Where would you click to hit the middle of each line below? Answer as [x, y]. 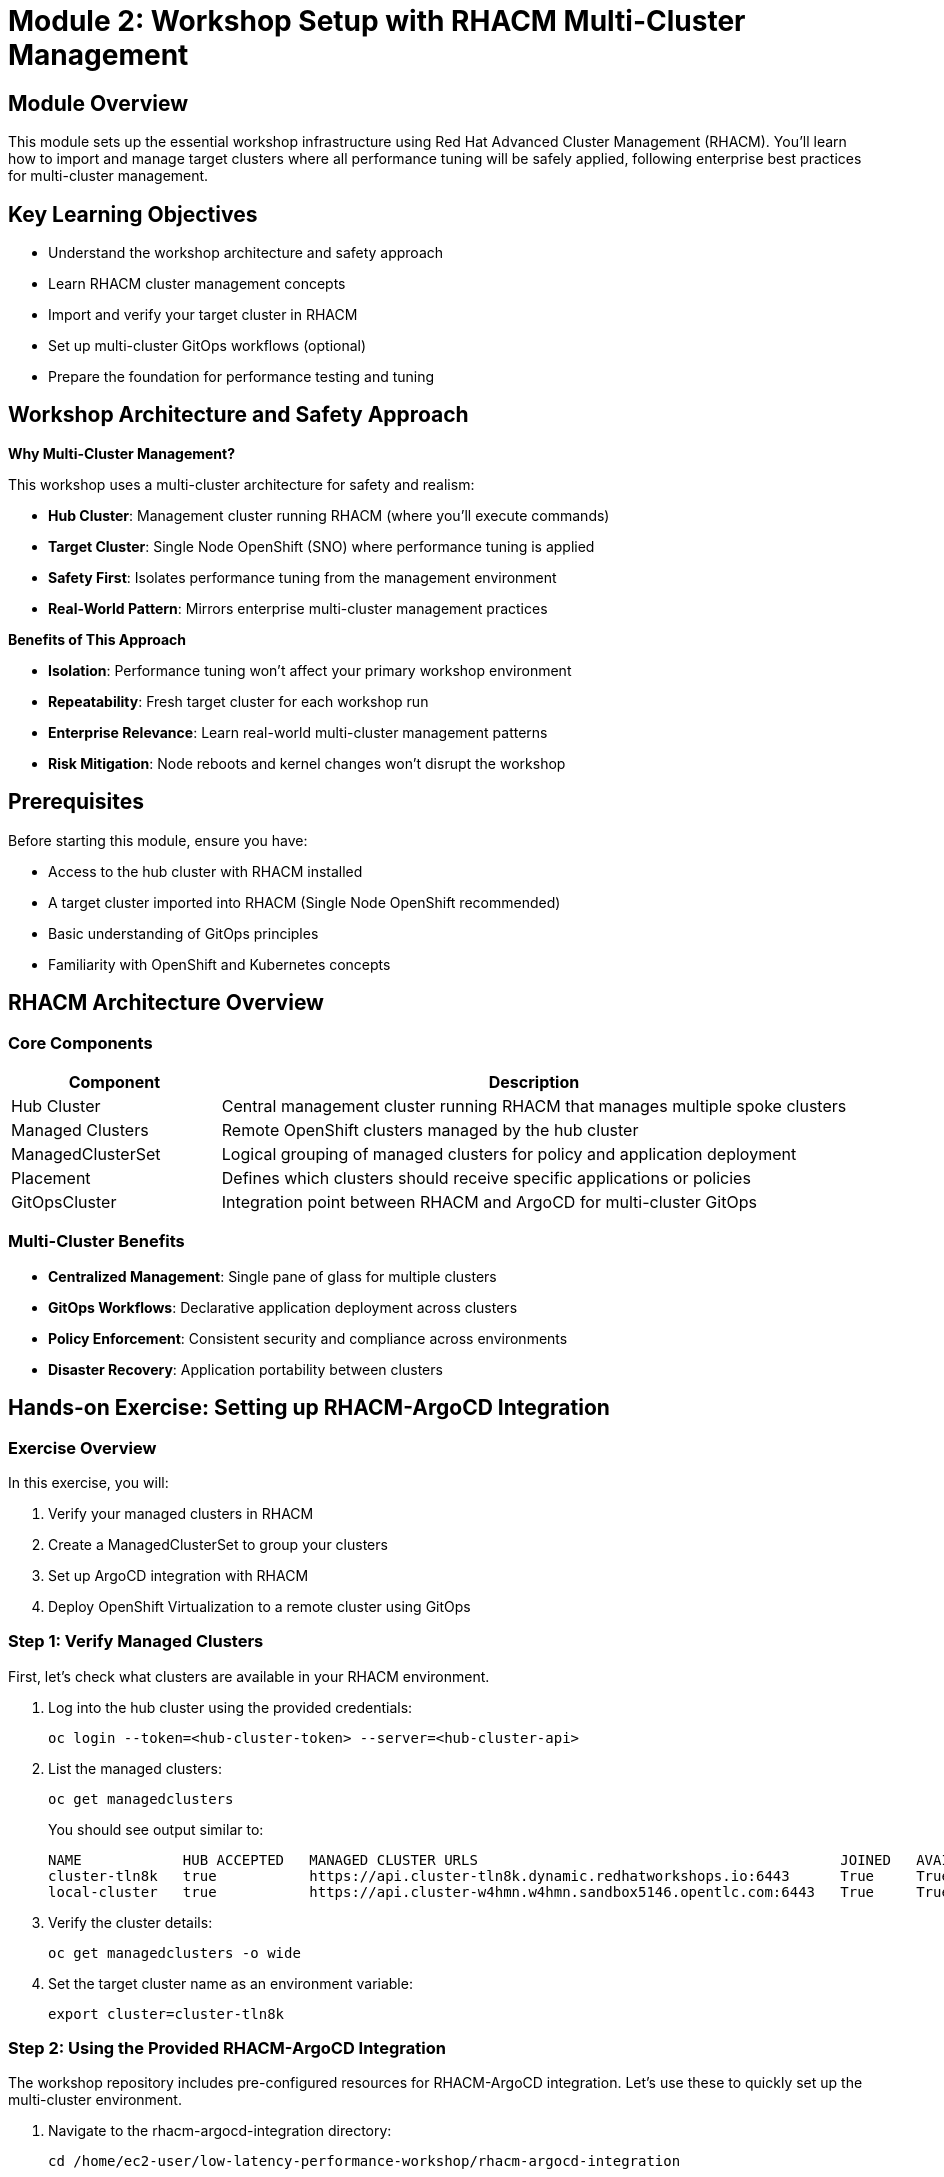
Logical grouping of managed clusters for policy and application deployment [509, 1153]
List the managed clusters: [135, 1768]
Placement [51, 1177]
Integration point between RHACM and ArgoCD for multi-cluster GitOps [489, 1201]
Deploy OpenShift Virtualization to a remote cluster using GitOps [259, 1606]
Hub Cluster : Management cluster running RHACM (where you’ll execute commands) [329, 515]
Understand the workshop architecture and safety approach [246, 253]
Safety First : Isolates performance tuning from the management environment [302, 577]
